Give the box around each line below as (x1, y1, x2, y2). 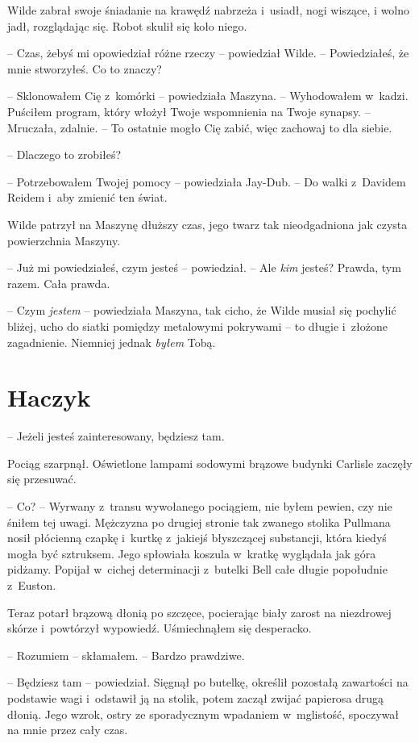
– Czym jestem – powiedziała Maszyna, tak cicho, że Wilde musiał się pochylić (7, 302, 396, 319)
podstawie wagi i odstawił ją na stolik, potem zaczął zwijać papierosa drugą (7, 689, 384, 706)
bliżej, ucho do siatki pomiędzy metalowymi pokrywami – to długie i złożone (7, 317, 388, 334)
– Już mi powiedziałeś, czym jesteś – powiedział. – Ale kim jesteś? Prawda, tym (7, 259, 401, 276)
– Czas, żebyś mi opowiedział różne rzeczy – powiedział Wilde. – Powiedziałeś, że (7, 44, 409, 61)
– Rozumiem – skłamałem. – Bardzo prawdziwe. (7, 646, 245, 663)
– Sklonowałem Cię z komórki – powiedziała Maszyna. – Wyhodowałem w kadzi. (7, 87, 409, 104)
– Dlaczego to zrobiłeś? (7, 146, 122, 163)
